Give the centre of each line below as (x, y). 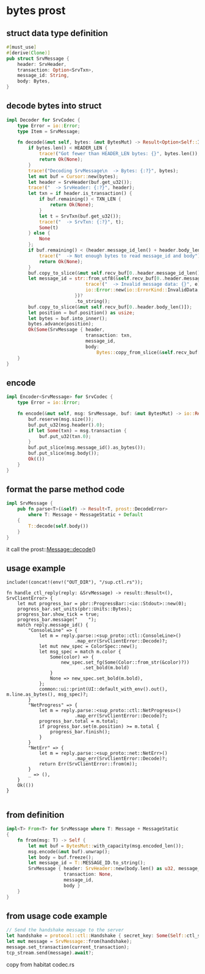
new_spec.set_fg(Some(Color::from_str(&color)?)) (125, 663)
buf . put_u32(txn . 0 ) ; (65, 436)
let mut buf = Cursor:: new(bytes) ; (74, 176)
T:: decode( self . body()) (58, 526)
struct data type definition (57, 33)
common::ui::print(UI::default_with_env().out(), (103, 689)
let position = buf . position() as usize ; (82, 313)
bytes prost (36, 11)
